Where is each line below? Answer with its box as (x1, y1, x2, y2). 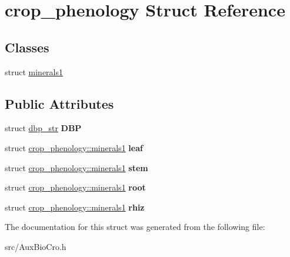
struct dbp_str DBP (5, 122, 82, 134)
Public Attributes (5, 94, 114, 112)
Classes (5, 38, 49, 56)
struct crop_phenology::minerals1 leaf (5, 141, 143, 153)
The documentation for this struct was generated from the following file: (5, 221, 265, 233)
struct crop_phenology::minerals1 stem (5, 161, 148, 173)
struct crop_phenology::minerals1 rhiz (5, 201, 145, 213)
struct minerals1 (5, 65, 64, 78)
